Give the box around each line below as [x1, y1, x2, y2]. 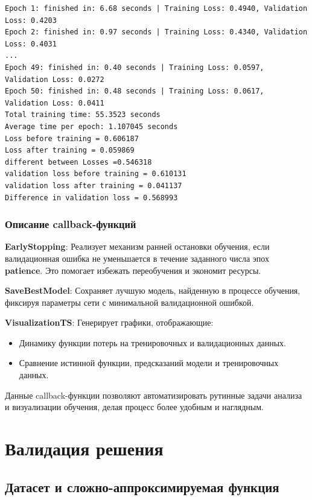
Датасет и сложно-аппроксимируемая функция [5, 477, 279, 496]
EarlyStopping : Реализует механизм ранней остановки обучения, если [5, 240, 270, 253]
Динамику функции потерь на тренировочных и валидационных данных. [19, 336, 287, 349]
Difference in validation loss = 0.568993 [5, 193, 178, 202]
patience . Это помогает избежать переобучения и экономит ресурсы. [5, 264, 261, 276]
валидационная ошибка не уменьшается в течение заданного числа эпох [5, 252, 269, 264]
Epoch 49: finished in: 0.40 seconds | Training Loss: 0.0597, [5, 63, 264, 72]
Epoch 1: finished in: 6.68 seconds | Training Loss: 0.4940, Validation [5, 4, 308, 13]
